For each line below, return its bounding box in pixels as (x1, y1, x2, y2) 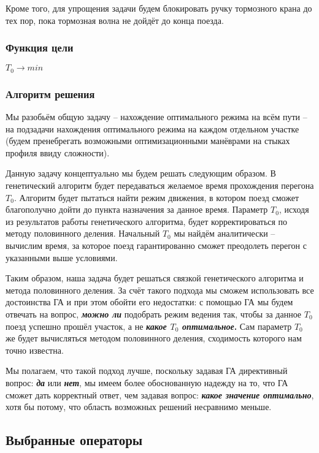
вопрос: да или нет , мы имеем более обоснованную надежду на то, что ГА (6, 376, 288, 389)
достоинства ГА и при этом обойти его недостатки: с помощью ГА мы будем (6, 295, 293, 308)
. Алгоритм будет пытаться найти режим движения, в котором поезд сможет (13, 191, 299, 204)
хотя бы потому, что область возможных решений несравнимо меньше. (6, 400, 272, 413)
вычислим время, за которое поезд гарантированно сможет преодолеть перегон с (6, 239, 307, 252)
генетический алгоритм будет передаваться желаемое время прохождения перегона (6, 179, 314, 192)
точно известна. (6, 343, 64, 356)
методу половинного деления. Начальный (6, 227, 160, 240)
